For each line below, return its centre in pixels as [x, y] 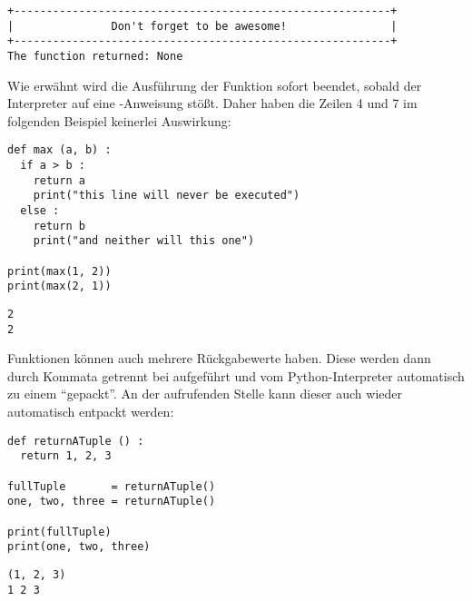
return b [59, 226]
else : [40, 211]
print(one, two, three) [79, 547]
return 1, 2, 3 [66, 456]
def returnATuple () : [76, 441]
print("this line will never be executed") [167, 196]
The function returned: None [95, 56]
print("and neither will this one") [144, 241]
